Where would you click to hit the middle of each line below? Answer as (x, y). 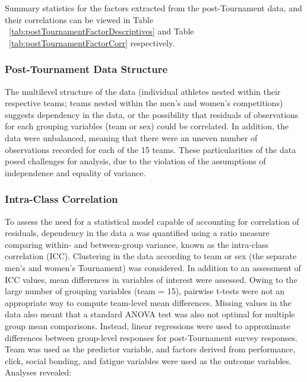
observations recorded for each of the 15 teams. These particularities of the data (151, 149)
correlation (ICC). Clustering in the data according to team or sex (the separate (151, 256)
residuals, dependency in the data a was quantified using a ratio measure (137, 233)
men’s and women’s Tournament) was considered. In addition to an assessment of (153, 267)
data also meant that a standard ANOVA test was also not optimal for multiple (150, 314)
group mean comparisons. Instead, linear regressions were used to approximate (148, 325)
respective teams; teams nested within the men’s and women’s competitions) (144, 103)
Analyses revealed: (38, 372)
